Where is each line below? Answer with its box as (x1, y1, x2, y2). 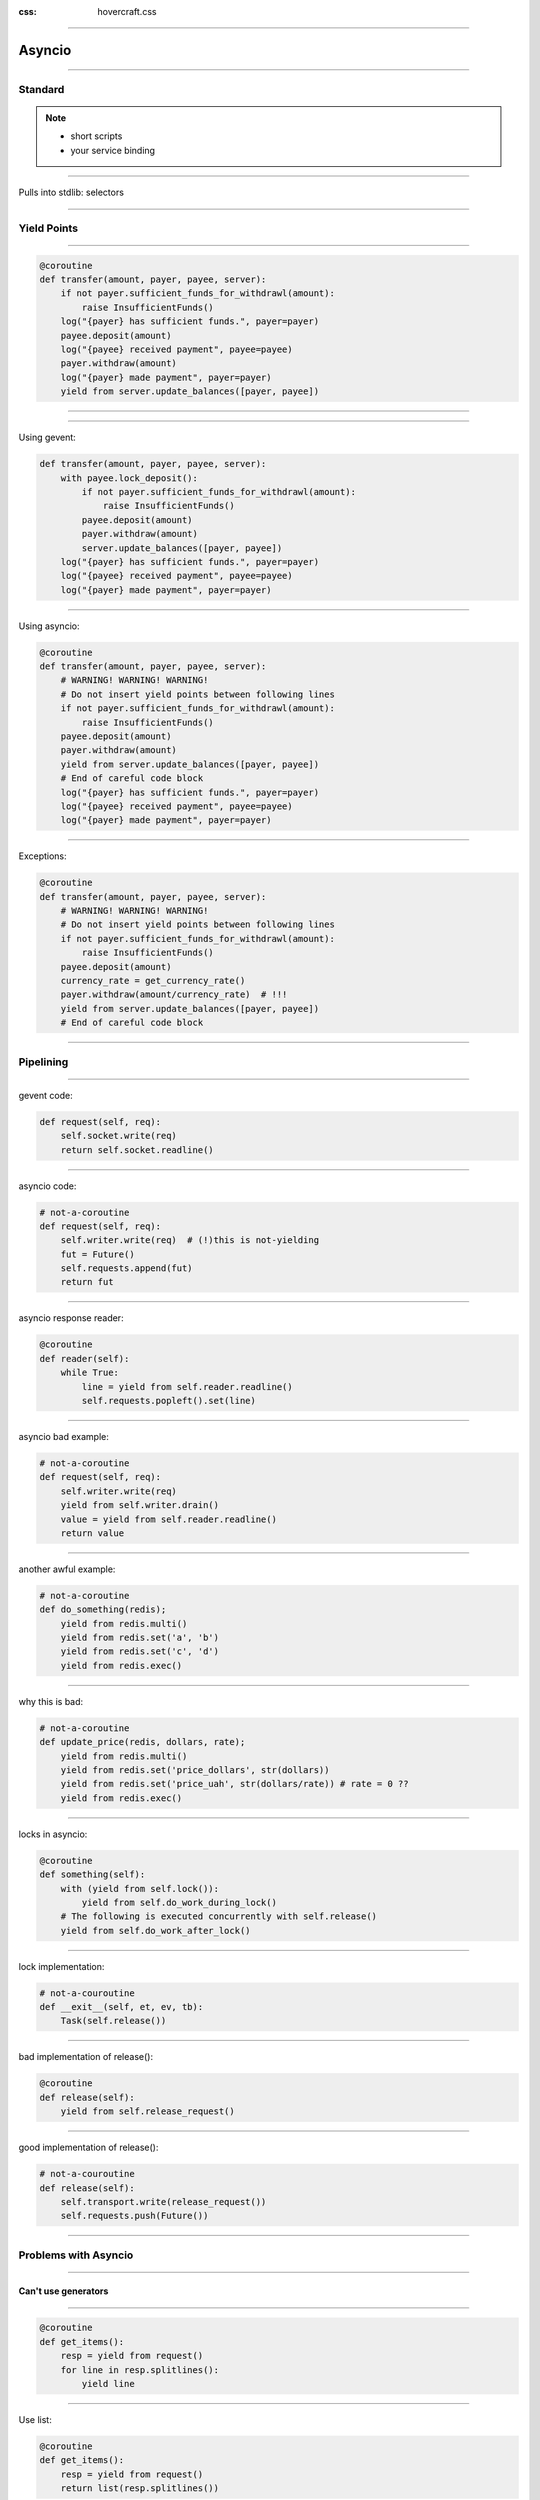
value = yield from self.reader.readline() (60, 1513, 277, 1525)
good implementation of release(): (18, 2141, 159, 2154)
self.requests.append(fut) (60, 1263, 194, 1274)
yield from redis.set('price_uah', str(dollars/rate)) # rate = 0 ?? (60, 1778, 409, 1790)
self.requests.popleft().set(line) (81, 1395, 257, 1406)
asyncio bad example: (18, 1430, 109, 1442)
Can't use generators (18, 2285, 109, 2297)
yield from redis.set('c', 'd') (60, 1646, 220, 1657)
